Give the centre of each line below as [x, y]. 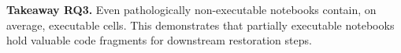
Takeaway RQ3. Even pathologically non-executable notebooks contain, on [191, 9]
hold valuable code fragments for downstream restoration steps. [159, 40]
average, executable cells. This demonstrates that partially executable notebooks [200, 25]
